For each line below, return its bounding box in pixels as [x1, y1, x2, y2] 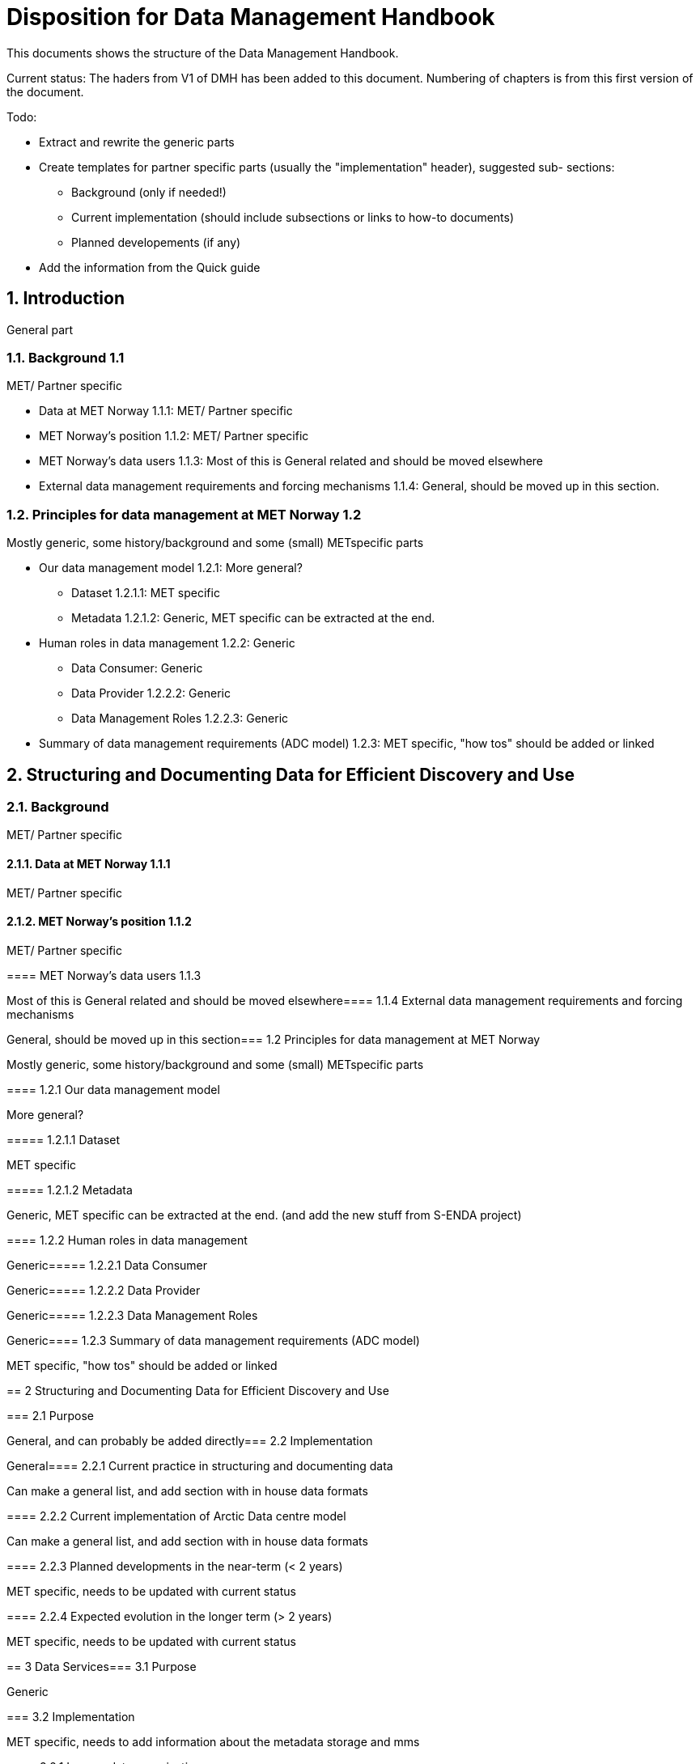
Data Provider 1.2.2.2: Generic [71, 686, 231, 701]
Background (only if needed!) [71, 184, 227, 199]
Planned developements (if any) [71, 235, 241, 249]
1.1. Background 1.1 [6, 349, 125, 366]
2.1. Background [6, 798, 109, 815]
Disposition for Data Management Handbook [6, 3, 495, 31]
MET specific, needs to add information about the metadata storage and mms [6, 1734, 420, 1749]
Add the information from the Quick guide [39, 260, 261, 274]
